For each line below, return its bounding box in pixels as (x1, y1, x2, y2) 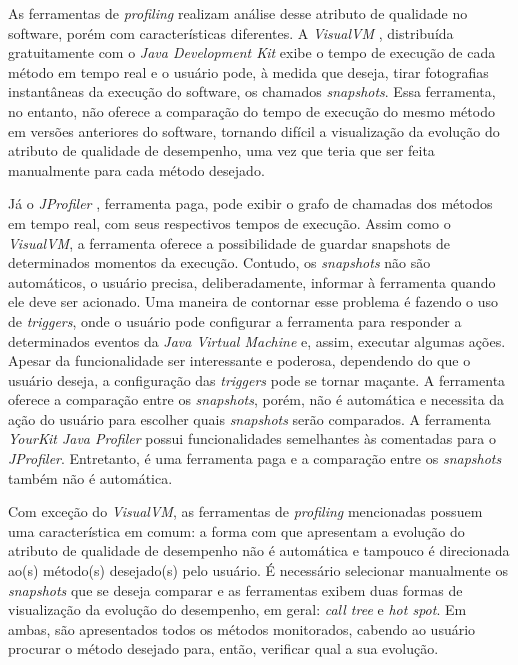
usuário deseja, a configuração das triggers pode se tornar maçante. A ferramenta (8, 369, 506, 390)
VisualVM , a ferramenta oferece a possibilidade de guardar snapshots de (8, 232, 451, 253)
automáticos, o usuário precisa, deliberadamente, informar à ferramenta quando (8, 271, 496, 292)
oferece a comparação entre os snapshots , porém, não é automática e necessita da (8, 389, 505, 410)
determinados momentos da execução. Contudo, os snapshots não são (8, 252, 431, 273)
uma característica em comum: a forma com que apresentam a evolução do (8, 520, 465, 541)
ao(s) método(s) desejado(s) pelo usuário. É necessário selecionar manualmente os (8, 560, 508, 581)
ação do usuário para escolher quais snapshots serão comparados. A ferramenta (8, 408, 491, 429)
